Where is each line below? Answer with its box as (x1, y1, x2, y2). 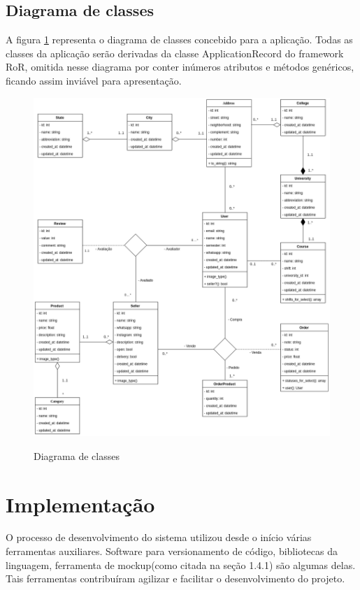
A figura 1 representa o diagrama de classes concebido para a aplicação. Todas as (6, 32, 353, 47)
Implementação (6, 489, 155, 518)
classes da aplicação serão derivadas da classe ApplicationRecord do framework (6, 45, 344, 60)
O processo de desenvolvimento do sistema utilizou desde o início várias (6, 530, 312, 545)
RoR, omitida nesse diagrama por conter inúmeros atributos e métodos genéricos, (6, 59, 354, 74)
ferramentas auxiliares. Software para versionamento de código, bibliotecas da (6, 544, 338, 559)
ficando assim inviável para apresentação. (6, 73, 182, 87)
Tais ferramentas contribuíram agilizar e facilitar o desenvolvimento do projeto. (6, 571, 345, 586)
